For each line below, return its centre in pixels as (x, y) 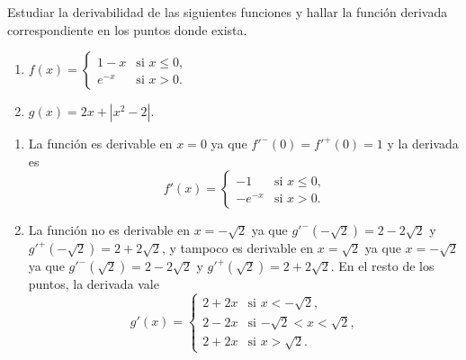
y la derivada (423, 144)
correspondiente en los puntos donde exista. (127, 29)
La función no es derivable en (109, 230)
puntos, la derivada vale (94, 284)
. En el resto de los (382, 266)
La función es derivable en (100, 144)
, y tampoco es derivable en (237, 248)
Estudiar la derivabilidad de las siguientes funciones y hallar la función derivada (228, 12)
